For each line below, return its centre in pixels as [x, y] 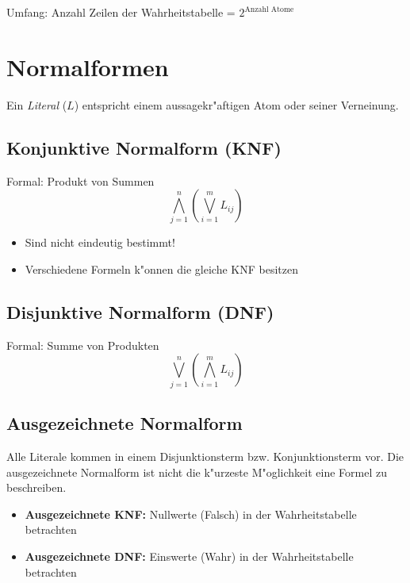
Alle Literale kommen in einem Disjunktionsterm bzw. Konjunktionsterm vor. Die [205, 456]
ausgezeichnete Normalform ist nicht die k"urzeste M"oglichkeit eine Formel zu [197, 472]
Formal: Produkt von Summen [80, 180]
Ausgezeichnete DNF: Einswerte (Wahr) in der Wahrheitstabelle [189, 556]
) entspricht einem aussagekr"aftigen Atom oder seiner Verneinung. [236, 104]
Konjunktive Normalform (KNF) [144, 147]
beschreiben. [36, 487]
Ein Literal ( [37, 104]
